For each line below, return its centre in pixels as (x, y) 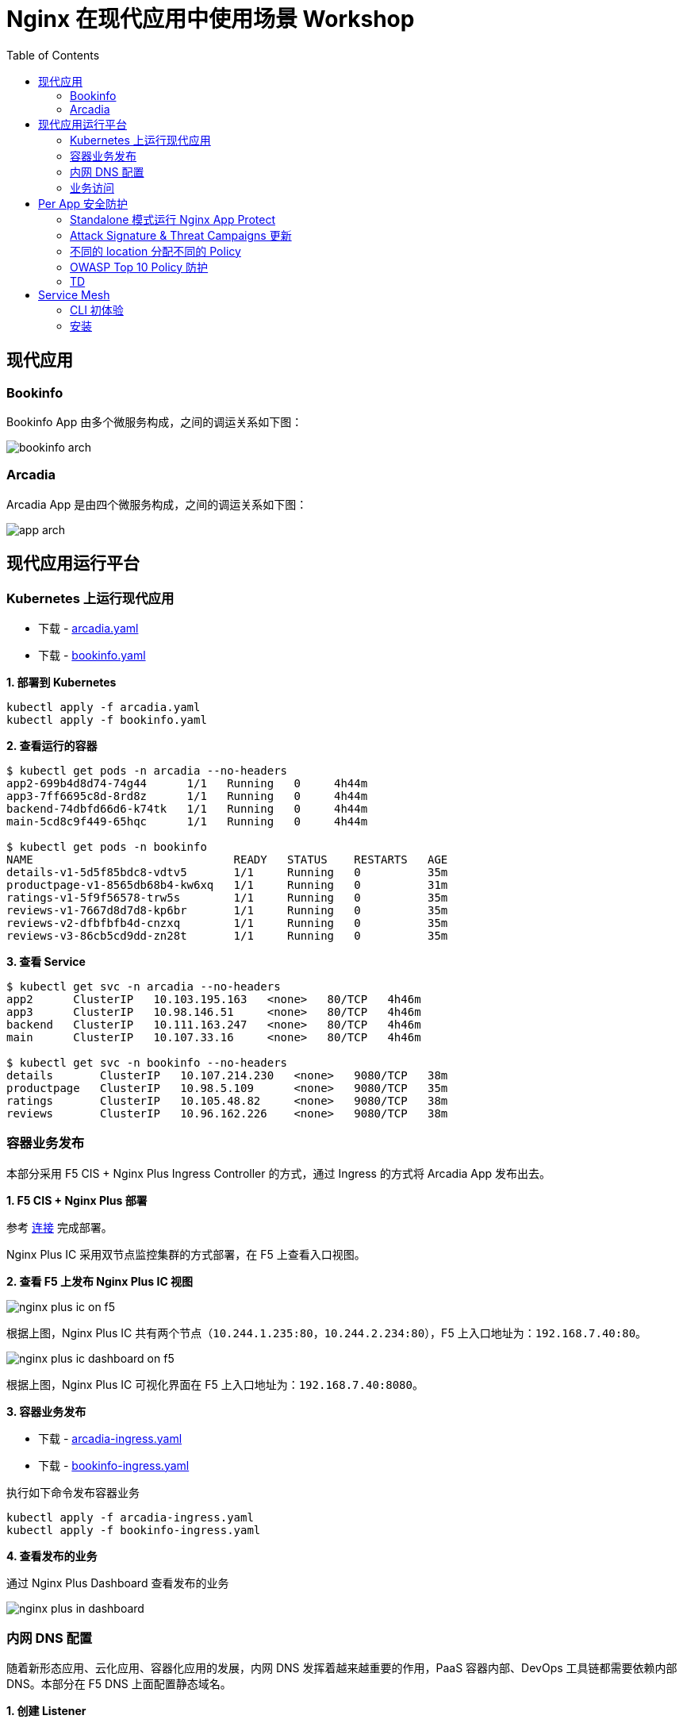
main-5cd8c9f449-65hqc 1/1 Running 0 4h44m (187, 821)
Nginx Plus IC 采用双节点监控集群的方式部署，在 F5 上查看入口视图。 (186, 1254)
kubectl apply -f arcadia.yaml (104, 707)
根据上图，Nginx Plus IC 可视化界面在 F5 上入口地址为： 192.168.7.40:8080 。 (215, 1384)
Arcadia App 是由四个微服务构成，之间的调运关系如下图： (157, 504)
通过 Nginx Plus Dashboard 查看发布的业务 (118, 1583)
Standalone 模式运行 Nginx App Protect (173, 219)
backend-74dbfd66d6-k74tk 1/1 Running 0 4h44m (187, 808)
